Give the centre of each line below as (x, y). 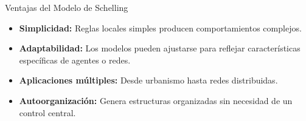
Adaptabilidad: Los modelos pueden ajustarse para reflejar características (160, 48)
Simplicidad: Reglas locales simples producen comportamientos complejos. (160, 28)
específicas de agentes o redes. (75, 60)
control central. (47, 112)
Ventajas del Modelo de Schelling (67, 7)
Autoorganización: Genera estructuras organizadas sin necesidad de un (156, 100)
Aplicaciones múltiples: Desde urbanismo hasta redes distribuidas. (148, 80)
